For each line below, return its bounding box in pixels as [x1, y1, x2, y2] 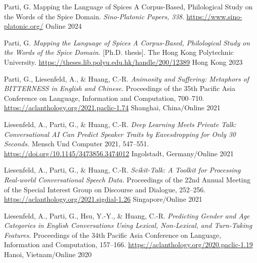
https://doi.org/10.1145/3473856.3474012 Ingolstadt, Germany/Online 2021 [4, 148, 234, 158]
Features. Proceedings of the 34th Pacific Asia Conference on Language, [4, 229, 221, 240]
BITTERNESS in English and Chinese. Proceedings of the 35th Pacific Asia [4, 83, 235, 93]
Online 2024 [45, 21, 82, 31]
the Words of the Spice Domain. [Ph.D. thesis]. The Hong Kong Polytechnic [4, 47, 234, 57]
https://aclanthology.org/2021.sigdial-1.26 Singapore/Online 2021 [4, 194, 203, 204]
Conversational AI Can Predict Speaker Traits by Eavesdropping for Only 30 [4, 129, 236, 139]
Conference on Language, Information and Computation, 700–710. [4, 92, 205, 103]
